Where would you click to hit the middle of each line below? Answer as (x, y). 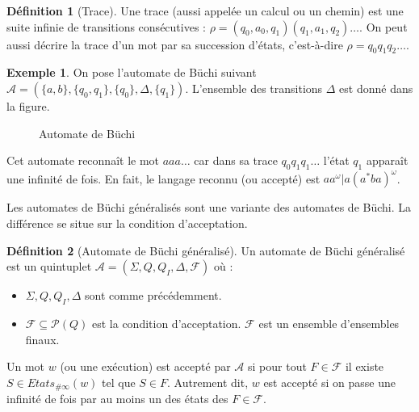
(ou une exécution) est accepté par (145, 366)
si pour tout (277, 366)
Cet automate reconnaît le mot (83, 160)
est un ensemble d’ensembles (329, 324)
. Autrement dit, (208, 382)
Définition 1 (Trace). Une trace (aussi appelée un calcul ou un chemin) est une (205, 11)
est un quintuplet (49, 266)
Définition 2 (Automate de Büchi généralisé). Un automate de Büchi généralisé (206, 250)
